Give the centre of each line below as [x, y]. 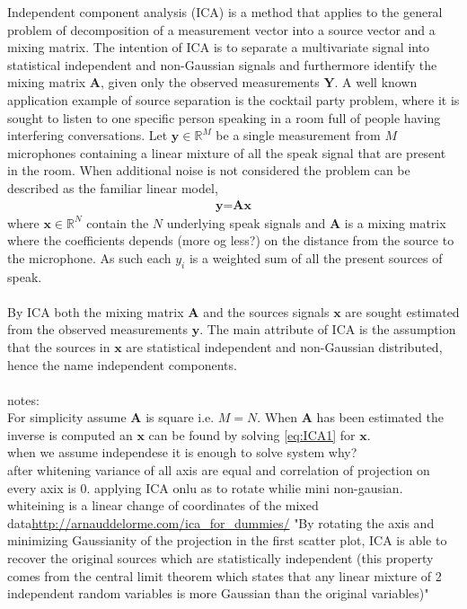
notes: [23, 399]
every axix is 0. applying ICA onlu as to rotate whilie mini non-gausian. [205, 487]
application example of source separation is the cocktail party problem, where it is [233, 99]
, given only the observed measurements [210, 82]
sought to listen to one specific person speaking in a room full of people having [224, 117]
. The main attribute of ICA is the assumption [328, 329]
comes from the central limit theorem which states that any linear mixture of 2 [225, 575]
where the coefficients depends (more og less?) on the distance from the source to [231, 240]
